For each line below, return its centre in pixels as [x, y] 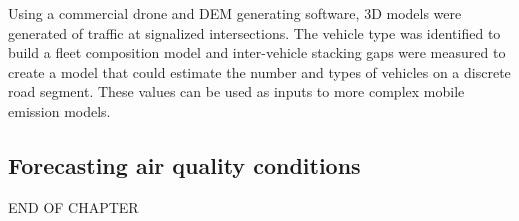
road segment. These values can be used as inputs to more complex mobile [236, 91]
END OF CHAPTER [73, 206]
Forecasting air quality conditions [184, 164]
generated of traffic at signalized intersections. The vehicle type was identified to [254, 32]
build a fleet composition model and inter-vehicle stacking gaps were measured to [257, 52]
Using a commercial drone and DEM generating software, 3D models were [235, 13]
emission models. [59, 110]
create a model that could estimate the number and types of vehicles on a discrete [259, 71]
